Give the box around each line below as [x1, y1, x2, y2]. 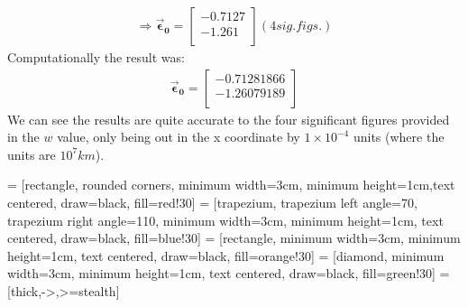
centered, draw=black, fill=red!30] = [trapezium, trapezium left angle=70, [7, 193, 418, 212]
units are [7, 144, 56, 163]
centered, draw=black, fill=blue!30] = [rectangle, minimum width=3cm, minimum [7, 228, 461, 247]
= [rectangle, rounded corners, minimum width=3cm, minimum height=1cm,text [7, 175, 455, 194]
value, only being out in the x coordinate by [57, 127, 300, 146]
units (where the [353, 127, 445, 146]
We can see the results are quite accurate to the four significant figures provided [7, 109, 450, 128]
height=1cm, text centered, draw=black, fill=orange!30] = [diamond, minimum [7, 246, 445, 265]
